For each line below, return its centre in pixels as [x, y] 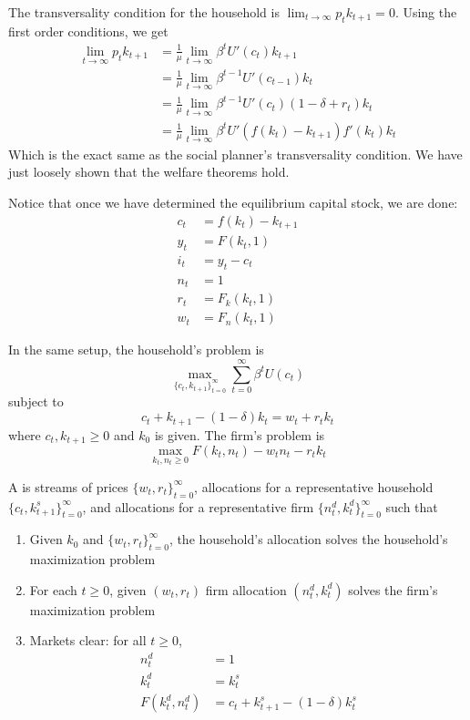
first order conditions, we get [88, 31]
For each [53, 589]
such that [412, 506]
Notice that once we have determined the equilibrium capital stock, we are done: [233, 203]
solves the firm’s [393, 589]
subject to [36, 401]
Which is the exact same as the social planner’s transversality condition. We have [235, 154]
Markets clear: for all [88, 640]
